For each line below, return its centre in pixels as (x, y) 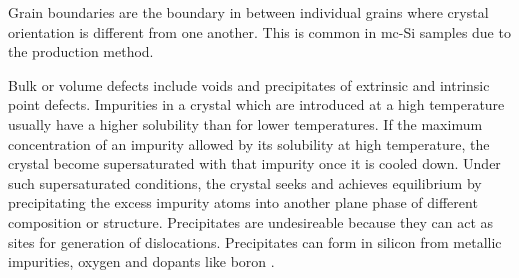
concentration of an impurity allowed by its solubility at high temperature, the (249, 143)
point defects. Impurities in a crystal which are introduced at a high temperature (256, 104)
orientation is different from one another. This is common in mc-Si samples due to (259, 31)
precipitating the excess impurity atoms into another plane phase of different (243, 202)
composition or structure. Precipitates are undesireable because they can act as (251, 221)
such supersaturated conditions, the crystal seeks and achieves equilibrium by (245, 182)
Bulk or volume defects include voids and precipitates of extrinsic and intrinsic (249, 84)
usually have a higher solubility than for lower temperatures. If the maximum (245, 123)
